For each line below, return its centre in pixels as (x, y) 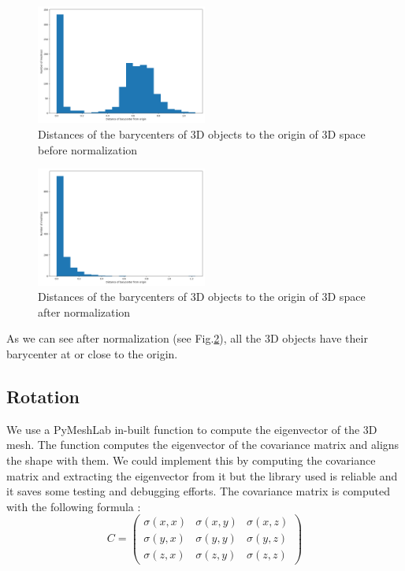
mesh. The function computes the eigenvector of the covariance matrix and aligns (203, 445)
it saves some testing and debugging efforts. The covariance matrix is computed (199, 491)
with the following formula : (74, 506)
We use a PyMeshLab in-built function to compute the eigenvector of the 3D (192, 429)
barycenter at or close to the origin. (92, 353)
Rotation (43, 396)
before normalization (88, 149)
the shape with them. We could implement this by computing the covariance (191, 460)
